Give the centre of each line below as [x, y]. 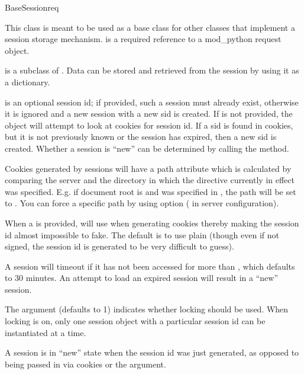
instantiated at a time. [46, 332]
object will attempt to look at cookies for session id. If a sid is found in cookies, [149, 125]
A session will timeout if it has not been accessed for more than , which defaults [150, 266]
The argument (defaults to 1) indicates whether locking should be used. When [147, 309]
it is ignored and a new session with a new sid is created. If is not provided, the [149, 114]
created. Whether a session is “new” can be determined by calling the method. [147, 148]
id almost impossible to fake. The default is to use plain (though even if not [142, 234]
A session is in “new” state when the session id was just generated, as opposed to [152, 352]
